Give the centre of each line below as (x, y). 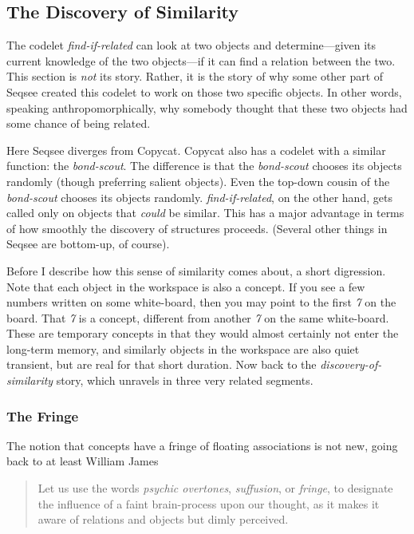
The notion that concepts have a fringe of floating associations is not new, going (202, 445)
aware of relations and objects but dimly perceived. (163, 519)
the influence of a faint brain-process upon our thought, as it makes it (209, 503)
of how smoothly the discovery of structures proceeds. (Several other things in (197, 228)
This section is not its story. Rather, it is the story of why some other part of (195, 76)
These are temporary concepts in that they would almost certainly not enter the (203, 333)
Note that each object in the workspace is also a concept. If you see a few (186, 286)
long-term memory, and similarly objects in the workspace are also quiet (183, 348)
